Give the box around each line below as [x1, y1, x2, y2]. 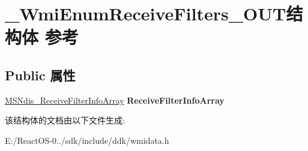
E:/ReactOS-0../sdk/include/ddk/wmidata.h [5, 134, 169, 146]
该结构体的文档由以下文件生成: [5, 114, 125, 126]
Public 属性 [5, 65, 76, 84]
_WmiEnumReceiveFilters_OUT [5, 1, 286, 26]
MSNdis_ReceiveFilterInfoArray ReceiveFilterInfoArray [5, 93, 225, 106]
